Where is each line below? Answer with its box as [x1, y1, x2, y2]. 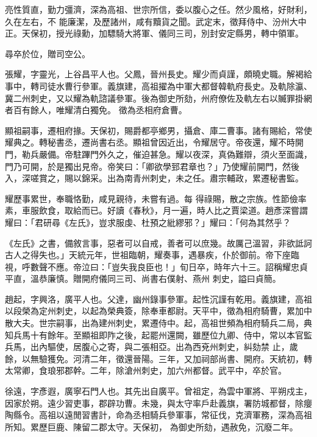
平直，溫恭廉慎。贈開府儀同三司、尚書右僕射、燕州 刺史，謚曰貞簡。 [5, 272, 281, 285]
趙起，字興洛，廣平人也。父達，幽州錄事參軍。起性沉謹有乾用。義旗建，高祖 [5, 292, 312, 305]
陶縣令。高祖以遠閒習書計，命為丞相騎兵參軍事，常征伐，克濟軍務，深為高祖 [5, 408, 312, 421]
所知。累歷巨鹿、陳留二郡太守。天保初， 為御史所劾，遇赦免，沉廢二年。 [5, 420, 298, 433]
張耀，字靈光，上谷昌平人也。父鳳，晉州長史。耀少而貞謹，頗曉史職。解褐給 [5, 68, 312, 80]
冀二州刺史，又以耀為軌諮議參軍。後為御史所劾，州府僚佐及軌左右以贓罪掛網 [5, 91, 312, 104]
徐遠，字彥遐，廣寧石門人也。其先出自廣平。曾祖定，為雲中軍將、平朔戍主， [5, 385, 312, 397]
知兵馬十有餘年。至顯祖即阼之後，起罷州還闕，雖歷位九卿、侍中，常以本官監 [5, 328, 312, 341]
